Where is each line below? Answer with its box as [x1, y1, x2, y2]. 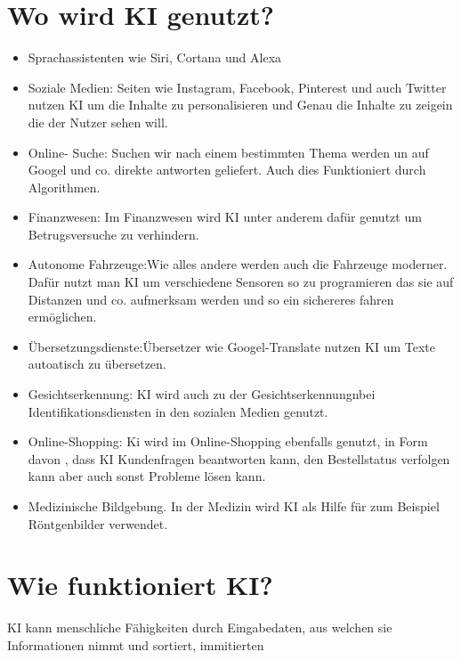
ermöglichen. [28, 307, 97, 326]
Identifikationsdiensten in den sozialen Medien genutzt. [28, 402, 328, 420]
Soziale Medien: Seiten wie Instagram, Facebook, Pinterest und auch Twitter [28, 77, 447, 96]
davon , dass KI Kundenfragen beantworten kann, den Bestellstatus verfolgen [28, 449, 450, 468]
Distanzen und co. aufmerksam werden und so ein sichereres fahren [28, 289, 394, 308]
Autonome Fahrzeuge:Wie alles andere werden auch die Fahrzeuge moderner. [28, 255, 448, 273]
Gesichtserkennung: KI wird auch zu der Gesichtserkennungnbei [28, 385, 376, 403]
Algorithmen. [28, 177, 101, 196]
